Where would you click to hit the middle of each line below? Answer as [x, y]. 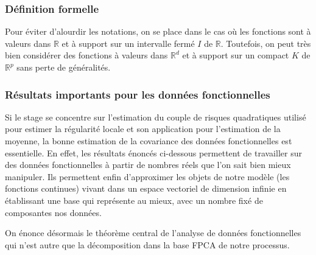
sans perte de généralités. [64, 67]
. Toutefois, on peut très [266, 43]
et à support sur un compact [236, 55]
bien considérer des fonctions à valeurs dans [86, 55]
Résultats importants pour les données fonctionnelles [138, 94]
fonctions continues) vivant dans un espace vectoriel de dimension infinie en [146, 188]
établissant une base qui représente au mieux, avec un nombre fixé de [134, 200]
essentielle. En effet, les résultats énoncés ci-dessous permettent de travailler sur [153, 152]
